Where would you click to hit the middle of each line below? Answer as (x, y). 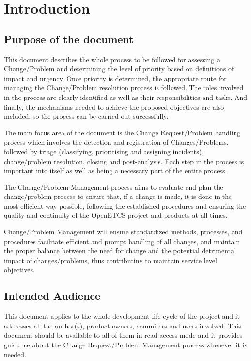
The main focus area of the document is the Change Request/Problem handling (122, 132)
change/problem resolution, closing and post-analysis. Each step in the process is (124, 161)
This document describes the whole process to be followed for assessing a (112, 59)
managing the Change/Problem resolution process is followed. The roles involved (124, 88)
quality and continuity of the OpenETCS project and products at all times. (116, 215)
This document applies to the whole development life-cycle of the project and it (122, 316)
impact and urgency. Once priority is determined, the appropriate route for (115, 78)
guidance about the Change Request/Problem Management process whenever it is (126, 345)
